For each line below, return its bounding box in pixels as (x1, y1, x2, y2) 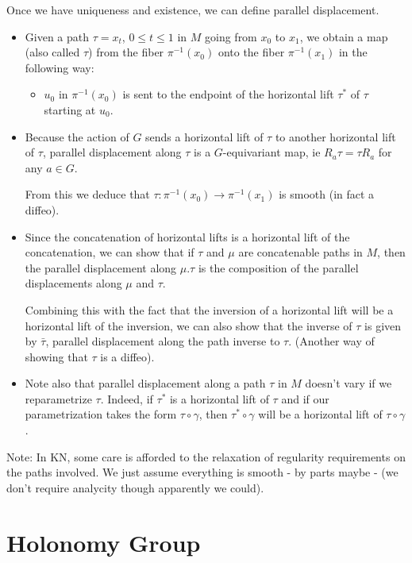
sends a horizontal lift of (145, 128, 264, 145)
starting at (44, 101, 96, 118)
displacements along (25, 275, 122, 291)
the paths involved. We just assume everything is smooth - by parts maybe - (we (6, 464, 399, 480)
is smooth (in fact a (279, 186, 375, 202)
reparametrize (25, 390, 92, 407)
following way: (25, 59, 94, 75)
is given (364, 317, 402, 334)
